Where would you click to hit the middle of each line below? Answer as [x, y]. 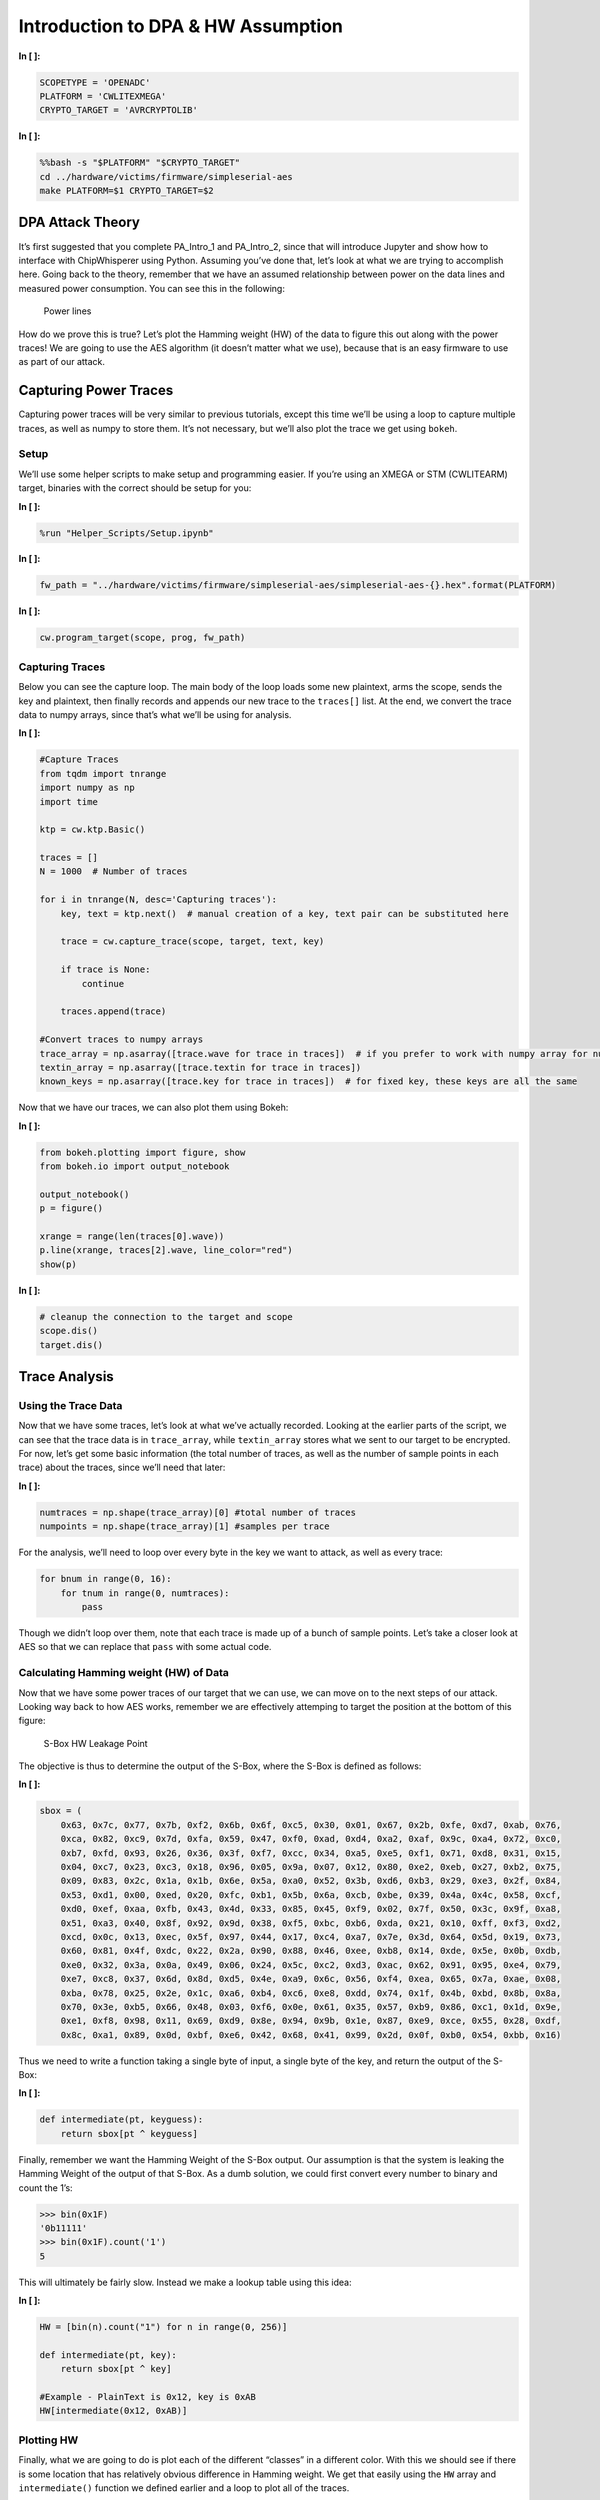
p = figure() [71, 1208]
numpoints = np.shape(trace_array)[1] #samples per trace [184, 1526]
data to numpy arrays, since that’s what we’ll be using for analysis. [155, 714]
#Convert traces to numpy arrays [121, 1039]
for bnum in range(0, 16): [105, 1579]
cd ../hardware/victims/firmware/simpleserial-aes [166, 176]
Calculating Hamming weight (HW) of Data [123, 1673]
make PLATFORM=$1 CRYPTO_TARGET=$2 [126, 191]
